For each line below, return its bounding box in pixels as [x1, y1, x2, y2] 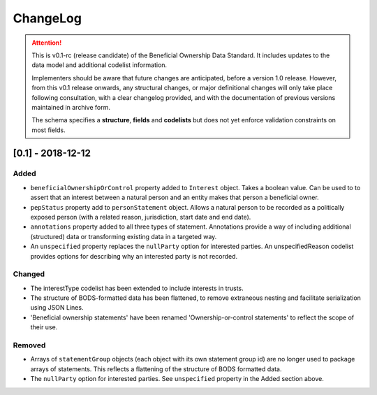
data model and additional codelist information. [31, 61, 168, 69]
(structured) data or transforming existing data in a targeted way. [30, 232, 217, 240]
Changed [13, 269, 45, 279]
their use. [30, 323, 58, 331]
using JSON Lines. [30, 303, 84, 312]
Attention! [31, 38, 62, 47]
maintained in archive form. [31, 103, 111, 111]
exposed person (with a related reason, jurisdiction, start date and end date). [30, 213, 251, 221]
